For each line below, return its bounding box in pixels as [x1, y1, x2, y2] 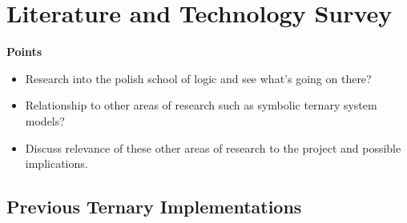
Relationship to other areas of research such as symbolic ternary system [25, 97, 377, 113]
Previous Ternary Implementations [6, 194, 302, 219]
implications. [25, 155, 88, 172]
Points [6, 43, 42, 60]
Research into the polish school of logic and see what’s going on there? [25, 70, 372, 86]
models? [25, 112, 65, 129]
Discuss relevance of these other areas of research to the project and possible [25, 139, 401, 156]
